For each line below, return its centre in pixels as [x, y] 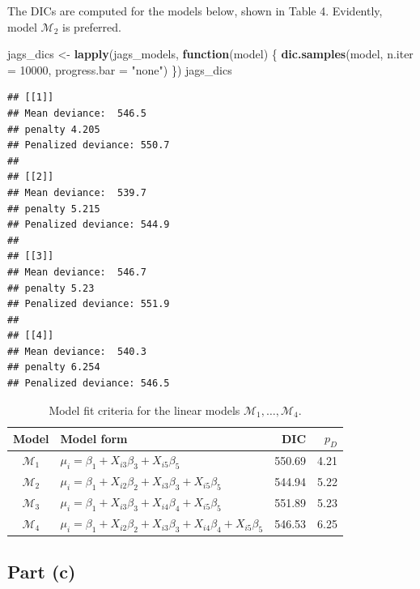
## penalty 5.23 [51, 288]
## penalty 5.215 [54, 209]
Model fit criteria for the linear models [144, 410]
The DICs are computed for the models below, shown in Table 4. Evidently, [195, 11]
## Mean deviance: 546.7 [77, 272]
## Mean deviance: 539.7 [77, 192]
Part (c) [42, 572]
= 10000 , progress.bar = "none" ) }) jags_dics [120, 69]
